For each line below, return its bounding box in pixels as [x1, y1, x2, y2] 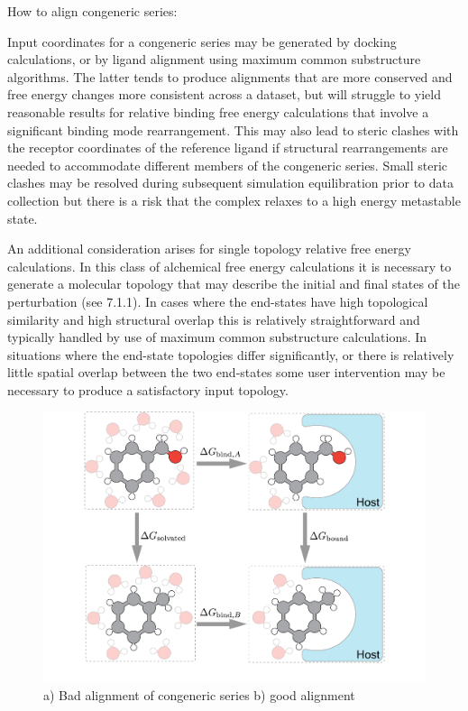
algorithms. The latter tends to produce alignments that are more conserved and [7, 67, 453, 86]
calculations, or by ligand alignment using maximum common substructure [7, 50, 421, 69]
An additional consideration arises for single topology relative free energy [7, 239, 411, 258]
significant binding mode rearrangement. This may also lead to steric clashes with [7, 120, 459, 139]
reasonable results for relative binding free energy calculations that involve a [7, 102, 429, 121]
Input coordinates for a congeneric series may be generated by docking [7, 32, 397, 51]
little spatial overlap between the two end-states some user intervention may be [7, 363, 445, 382]
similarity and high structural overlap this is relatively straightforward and [7, 309, 420, 328]
